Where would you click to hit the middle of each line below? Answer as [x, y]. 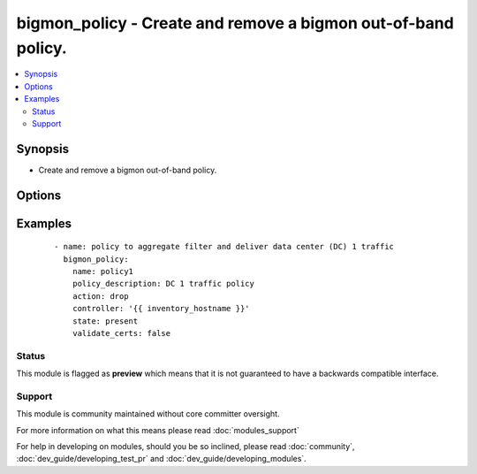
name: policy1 [103, 271]
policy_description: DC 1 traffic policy [163, 284]
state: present [105, 321]
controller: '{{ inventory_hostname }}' [161, 309]
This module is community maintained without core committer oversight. [148, 414]
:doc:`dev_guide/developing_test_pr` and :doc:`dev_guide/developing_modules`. [161, 459]
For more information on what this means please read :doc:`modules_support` [158, 430]
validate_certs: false [121, 333]
